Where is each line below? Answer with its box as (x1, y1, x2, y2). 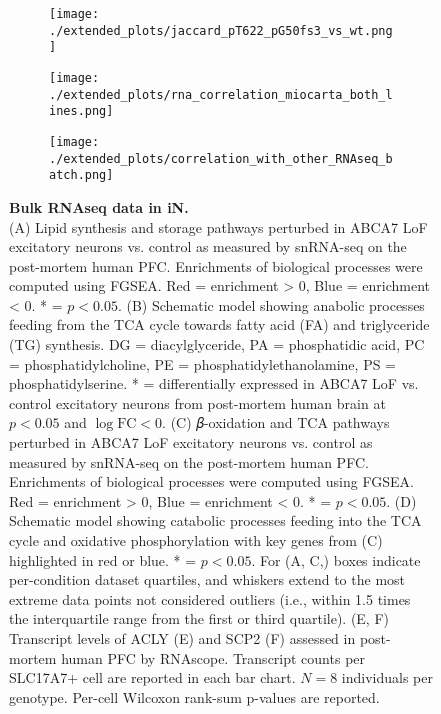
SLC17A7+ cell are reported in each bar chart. (9, 667, 296, 688)
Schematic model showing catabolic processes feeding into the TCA (9, 510, 422, 531)
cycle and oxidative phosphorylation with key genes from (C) (9, 530, 383, 550)
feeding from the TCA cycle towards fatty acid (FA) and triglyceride (9, 314, 430, 335)
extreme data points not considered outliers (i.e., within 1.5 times (9, 588, 411, 609)
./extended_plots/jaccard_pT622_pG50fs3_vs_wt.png (49, 23, 393, 38)
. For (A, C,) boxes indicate (251, 549, 421, 570)
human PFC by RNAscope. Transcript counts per (61, 647, 366, 668)
